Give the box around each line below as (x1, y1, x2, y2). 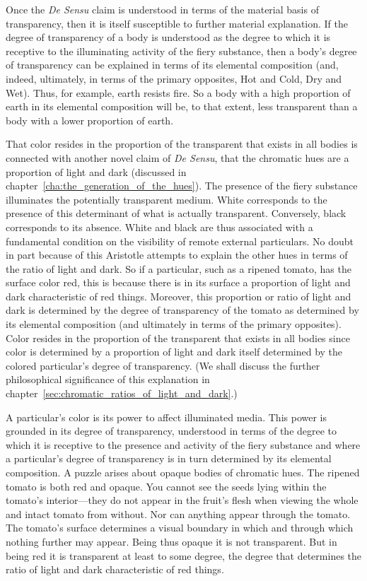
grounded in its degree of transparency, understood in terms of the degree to (6, 423, 337, 438)
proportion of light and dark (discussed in (6, 164, 187, 179)
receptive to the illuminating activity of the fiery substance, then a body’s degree (6, 43, 357, 58)
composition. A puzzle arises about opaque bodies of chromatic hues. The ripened (6, 465, 360, 479)
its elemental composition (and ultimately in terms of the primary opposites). (6, 317, 342, 331)
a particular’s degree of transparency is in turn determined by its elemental (6, 451, 332, 466)
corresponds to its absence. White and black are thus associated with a (6, 219, 313, 234)
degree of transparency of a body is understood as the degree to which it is (6, 30, 331, 45)
